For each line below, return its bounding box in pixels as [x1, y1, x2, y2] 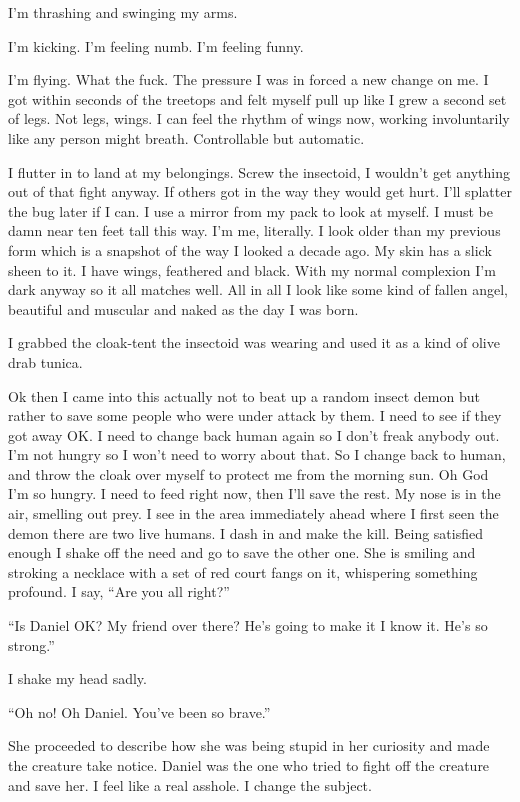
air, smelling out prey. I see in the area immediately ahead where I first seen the [8, 503, 499, 524]
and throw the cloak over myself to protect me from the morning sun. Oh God [8, 463, 489, 484]
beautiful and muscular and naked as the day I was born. [8, 298, 359, 319]
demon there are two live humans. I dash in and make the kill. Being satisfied [8, 522, 483, 543]
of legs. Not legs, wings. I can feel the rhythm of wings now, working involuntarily [8, 108, 510, 129]
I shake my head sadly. [8, 668, 147, 689]
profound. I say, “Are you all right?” [8, 581, 230, 602]
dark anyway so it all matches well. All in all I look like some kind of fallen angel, [8, 279, 508, 300]
